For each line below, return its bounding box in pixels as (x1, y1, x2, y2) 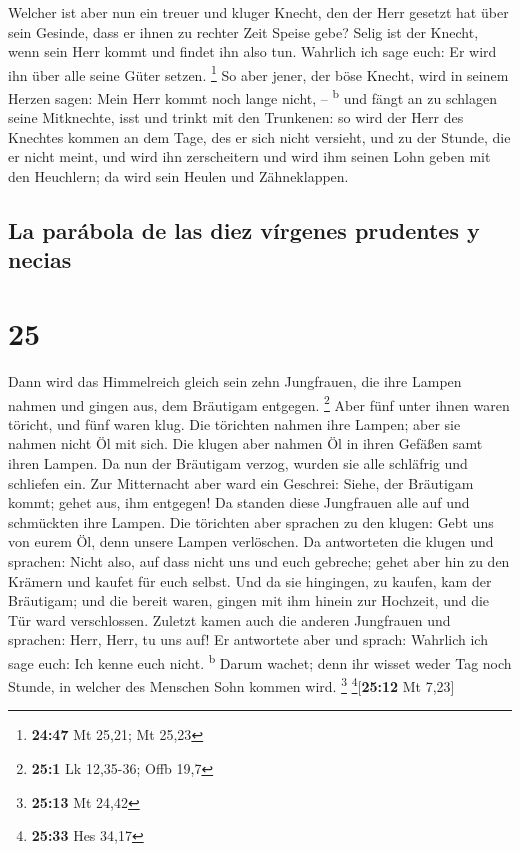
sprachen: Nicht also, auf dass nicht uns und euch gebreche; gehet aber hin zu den (8, 550, 510, 571)
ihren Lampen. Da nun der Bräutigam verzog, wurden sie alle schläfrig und (8, 452, 468, 473)
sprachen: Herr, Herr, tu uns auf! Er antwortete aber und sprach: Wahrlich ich (8, 629, 488, 650)
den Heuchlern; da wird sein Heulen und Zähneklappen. (8, 166, 349, 187)
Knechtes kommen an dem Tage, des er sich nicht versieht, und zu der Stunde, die (8, 126, 511, 147)
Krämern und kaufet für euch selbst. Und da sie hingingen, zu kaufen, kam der (8, 570, 492, 591)
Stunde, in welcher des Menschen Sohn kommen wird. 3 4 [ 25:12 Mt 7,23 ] (8, 673, 455, 696)
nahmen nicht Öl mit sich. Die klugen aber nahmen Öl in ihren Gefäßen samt (8, 433, 483, 454)
